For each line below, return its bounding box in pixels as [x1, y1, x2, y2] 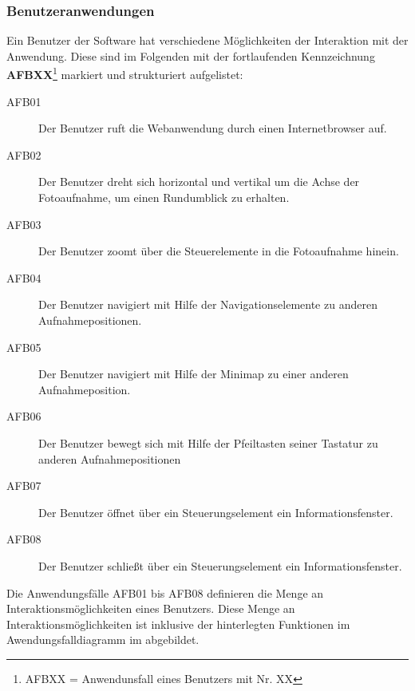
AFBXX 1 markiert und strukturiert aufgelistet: [6, 64, 243, 83]
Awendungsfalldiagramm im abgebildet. [6, 631, 200, 648]
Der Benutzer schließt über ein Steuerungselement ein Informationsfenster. [38, 557, 402, 574]
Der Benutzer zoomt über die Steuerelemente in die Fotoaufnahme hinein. [38, 243, 399, 259]
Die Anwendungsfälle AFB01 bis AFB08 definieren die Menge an [6, 584, 324, 601]
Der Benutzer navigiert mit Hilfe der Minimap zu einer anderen [38, 365, 349, 382]
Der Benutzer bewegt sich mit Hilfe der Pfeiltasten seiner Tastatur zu [38, 434, 378, 451]
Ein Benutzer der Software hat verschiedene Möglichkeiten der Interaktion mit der [6, 32, 409, 49]
